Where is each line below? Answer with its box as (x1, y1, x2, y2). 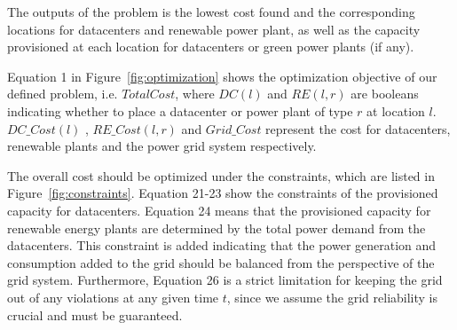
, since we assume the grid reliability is (226, 287, 437, 306)
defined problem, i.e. (7, 84, 118, 103)
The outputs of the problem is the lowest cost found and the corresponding (7, 3, 415, 20)
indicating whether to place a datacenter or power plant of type (7, 101, 353, 120)
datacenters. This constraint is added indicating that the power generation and (7, 236, 437, 255)
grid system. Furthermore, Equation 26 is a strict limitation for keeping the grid (7, 271, 443, 289)
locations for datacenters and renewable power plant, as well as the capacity (7, 20, 421, 38)
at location (366, 101, 425, 120)
